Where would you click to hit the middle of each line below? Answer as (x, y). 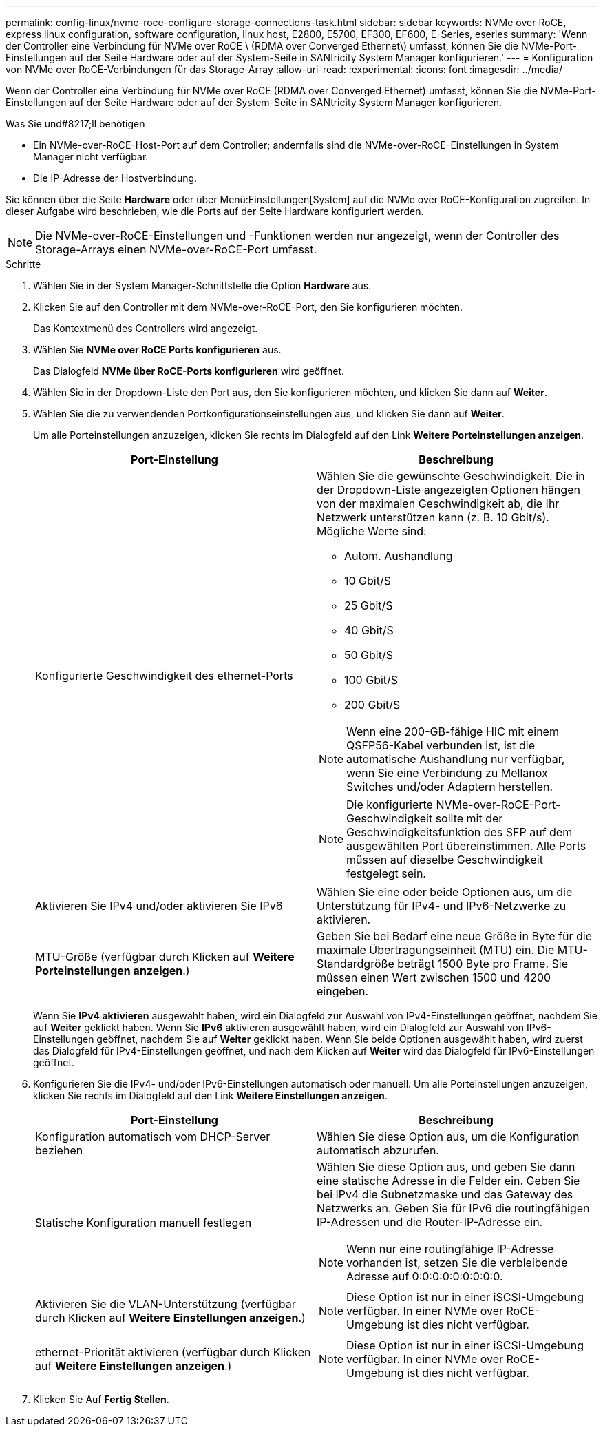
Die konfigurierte (390, 805)
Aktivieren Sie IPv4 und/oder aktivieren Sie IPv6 (159, 906)
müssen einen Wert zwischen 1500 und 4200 (434, 977)
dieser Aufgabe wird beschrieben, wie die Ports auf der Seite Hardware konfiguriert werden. (215, 211)
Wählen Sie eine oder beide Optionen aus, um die (445, 892)
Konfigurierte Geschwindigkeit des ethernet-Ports (164, 676)
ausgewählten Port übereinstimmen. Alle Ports (466, 846)
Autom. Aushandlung (399, 556)
